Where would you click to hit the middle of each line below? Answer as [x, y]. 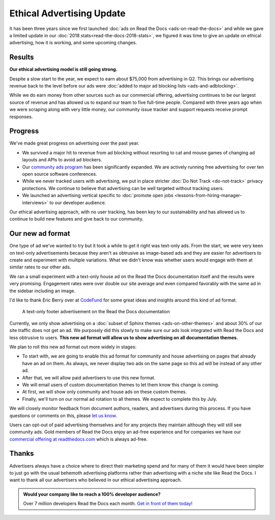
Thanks [22, 454]
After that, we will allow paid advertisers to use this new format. [89, 377]
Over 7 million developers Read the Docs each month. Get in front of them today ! [108, 504]
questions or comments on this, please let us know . [63, 416]
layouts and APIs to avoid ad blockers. [62, 160]
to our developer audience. [78, 202]
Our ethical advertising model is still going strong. [63, 69]
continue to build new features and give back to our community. [76, 219]
